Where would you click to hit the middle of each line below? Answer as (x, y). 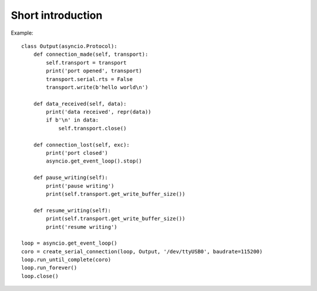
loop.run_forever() (49, 268)
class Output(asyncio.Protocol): (69, 46)
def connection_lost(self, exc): (82, 145)
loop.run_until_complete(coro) (66, 260)
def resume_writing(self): (72, 210)
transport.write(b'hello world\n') (97, 87)
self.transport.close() (92, 128)
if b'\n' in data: (72, 120)
